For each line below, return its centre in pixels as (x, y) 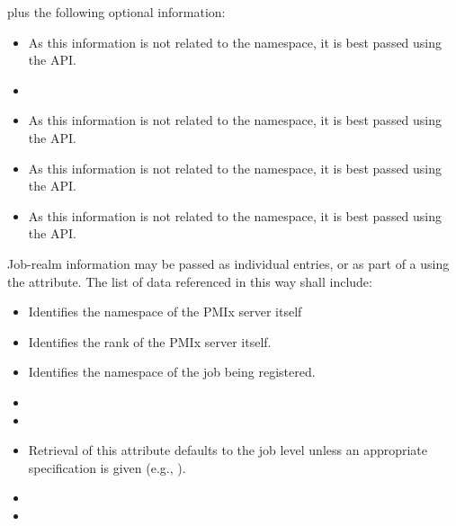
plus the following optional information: (116, 12)
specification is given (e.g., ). (107, 467)
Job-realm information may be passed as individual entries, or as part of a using (228, 263)
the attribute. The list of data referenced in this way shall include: (190, 281)
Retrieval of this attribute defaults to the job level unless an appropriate (228, 450)
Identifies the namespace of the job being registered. (172, 372)
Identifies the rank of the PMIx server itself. (150, 341)
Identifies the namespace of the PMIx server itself (165, 312)
